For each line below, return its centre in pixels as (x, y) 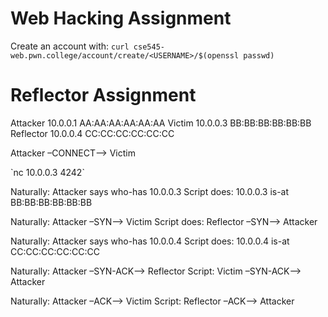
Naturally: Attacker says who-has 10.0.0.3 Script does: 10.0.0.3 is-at (150, 191)
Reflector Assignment (103, 95)
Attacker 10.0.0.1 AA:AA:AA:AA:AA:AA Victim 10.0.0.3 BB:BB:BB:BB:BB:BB (161, 123)
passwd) (259, 55)
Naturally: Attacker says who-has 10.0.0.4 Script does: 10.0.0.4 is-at (150, 241)
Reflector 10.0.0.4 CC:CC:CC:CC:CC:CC (92, 133)
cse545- (149, 47)
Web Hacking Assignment (121, 18)
